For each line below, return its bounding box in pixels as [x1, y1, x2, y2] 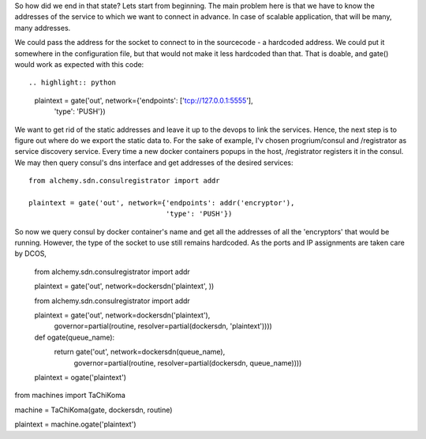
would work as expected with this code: [14, 59, 144, 69]
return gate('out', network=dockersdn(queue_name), [54, 347, 226, 357]
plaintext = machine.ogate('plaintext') [14, 419, 136, 430]
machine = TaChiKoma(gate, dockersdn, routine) [14, 405, 173, 415]
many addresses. [14, 23, 71, 32]
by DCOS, [14, 249, 47, 258]
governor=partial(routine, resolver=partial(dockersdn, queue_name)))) [73, 358, 302, 367]
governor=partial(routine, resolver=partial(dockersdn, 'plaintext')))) [54, 321, 272, 331]
